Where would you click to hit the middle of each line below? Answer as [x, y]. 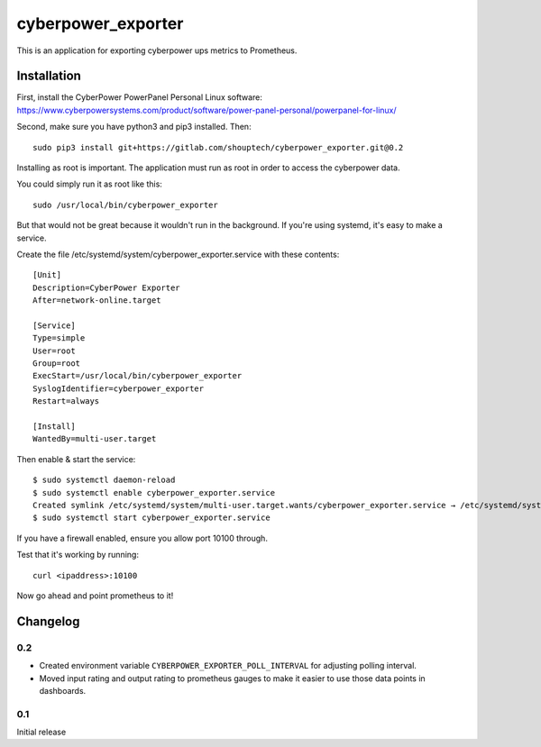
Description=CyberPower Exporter [106, 287]
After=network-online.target [97, 301]
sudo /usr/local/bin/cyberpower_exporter [125, 205]
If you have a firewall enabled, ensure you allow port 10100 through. [142, 538]
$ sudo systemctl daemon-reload [104, 480]
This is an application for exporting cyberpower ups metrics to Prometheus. [157, 50]
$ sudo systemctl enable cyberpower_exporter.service [154, 492]
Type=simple [59, 338]
